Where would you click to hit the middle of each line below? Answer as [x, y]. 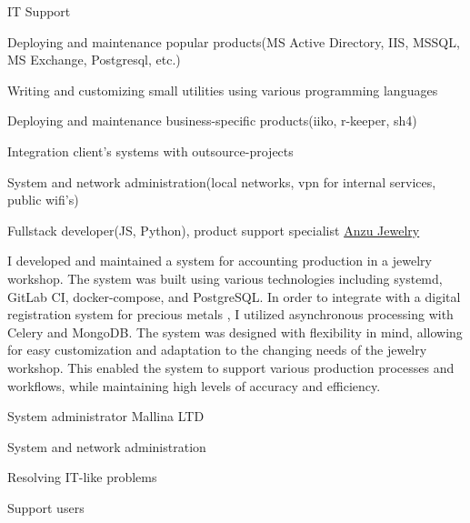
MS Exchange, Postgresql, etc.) [94, 60]
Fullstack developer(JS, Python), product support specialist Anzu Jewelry [214, 230]
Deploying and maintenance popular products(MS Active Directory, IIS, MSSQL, [234, 41]
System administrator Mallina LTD [106, 416]
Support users [46, 507]
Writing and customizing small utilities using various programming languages [223, 90]
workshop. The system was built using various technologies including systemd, [225, 278]
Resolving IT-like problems [82, 477]
